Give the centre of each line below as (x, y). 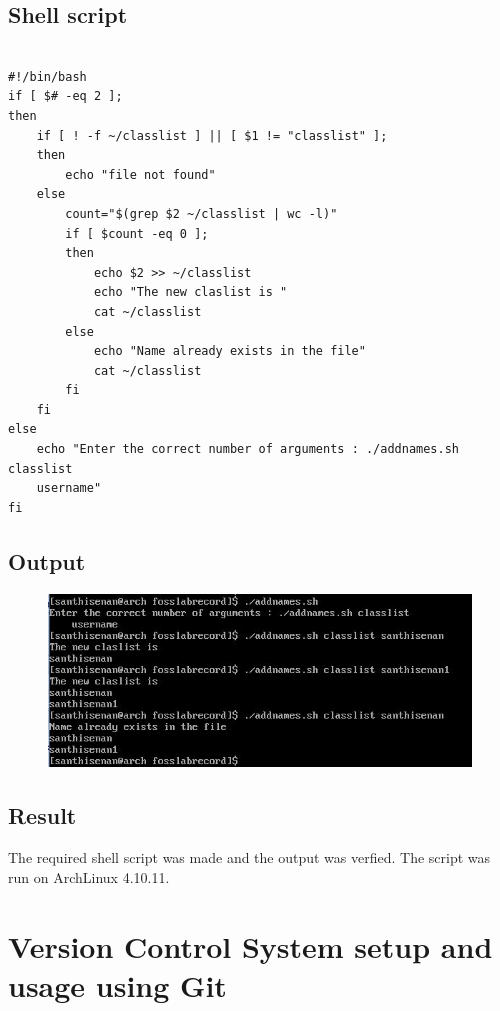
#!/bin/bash (47, 76)
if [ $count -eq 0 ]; (137, 233)
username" (69, 488)
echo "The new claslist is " (190, 292)
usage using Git (117, 984)
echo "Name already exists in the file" (229, 351)
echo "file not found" (140, 174)
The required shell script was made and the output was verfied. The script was (249, 857)
